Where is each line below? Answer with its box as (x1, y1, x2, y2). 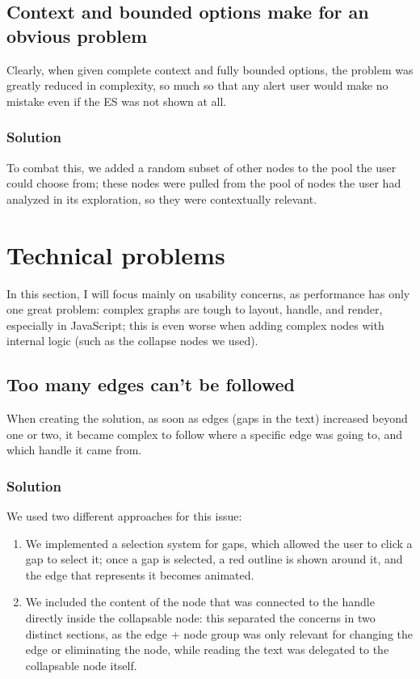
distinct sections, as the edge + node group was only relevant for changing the (25, 625, 414, 642)
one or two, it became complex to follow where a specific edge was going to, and (6, 425, 403, 442)
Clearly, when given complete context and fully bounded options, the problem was (6, 61, 414, 78)
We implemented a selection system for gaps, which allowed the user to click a (25, 534, 413, 551)
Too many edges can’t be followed (6, 372, 295, 397)
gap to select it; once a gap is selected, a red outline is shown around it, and (25, 550, 403, 567)
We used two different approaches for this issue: (6, 508, 242, 525)
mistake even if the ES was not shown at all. (6, 92, 227, 109)
